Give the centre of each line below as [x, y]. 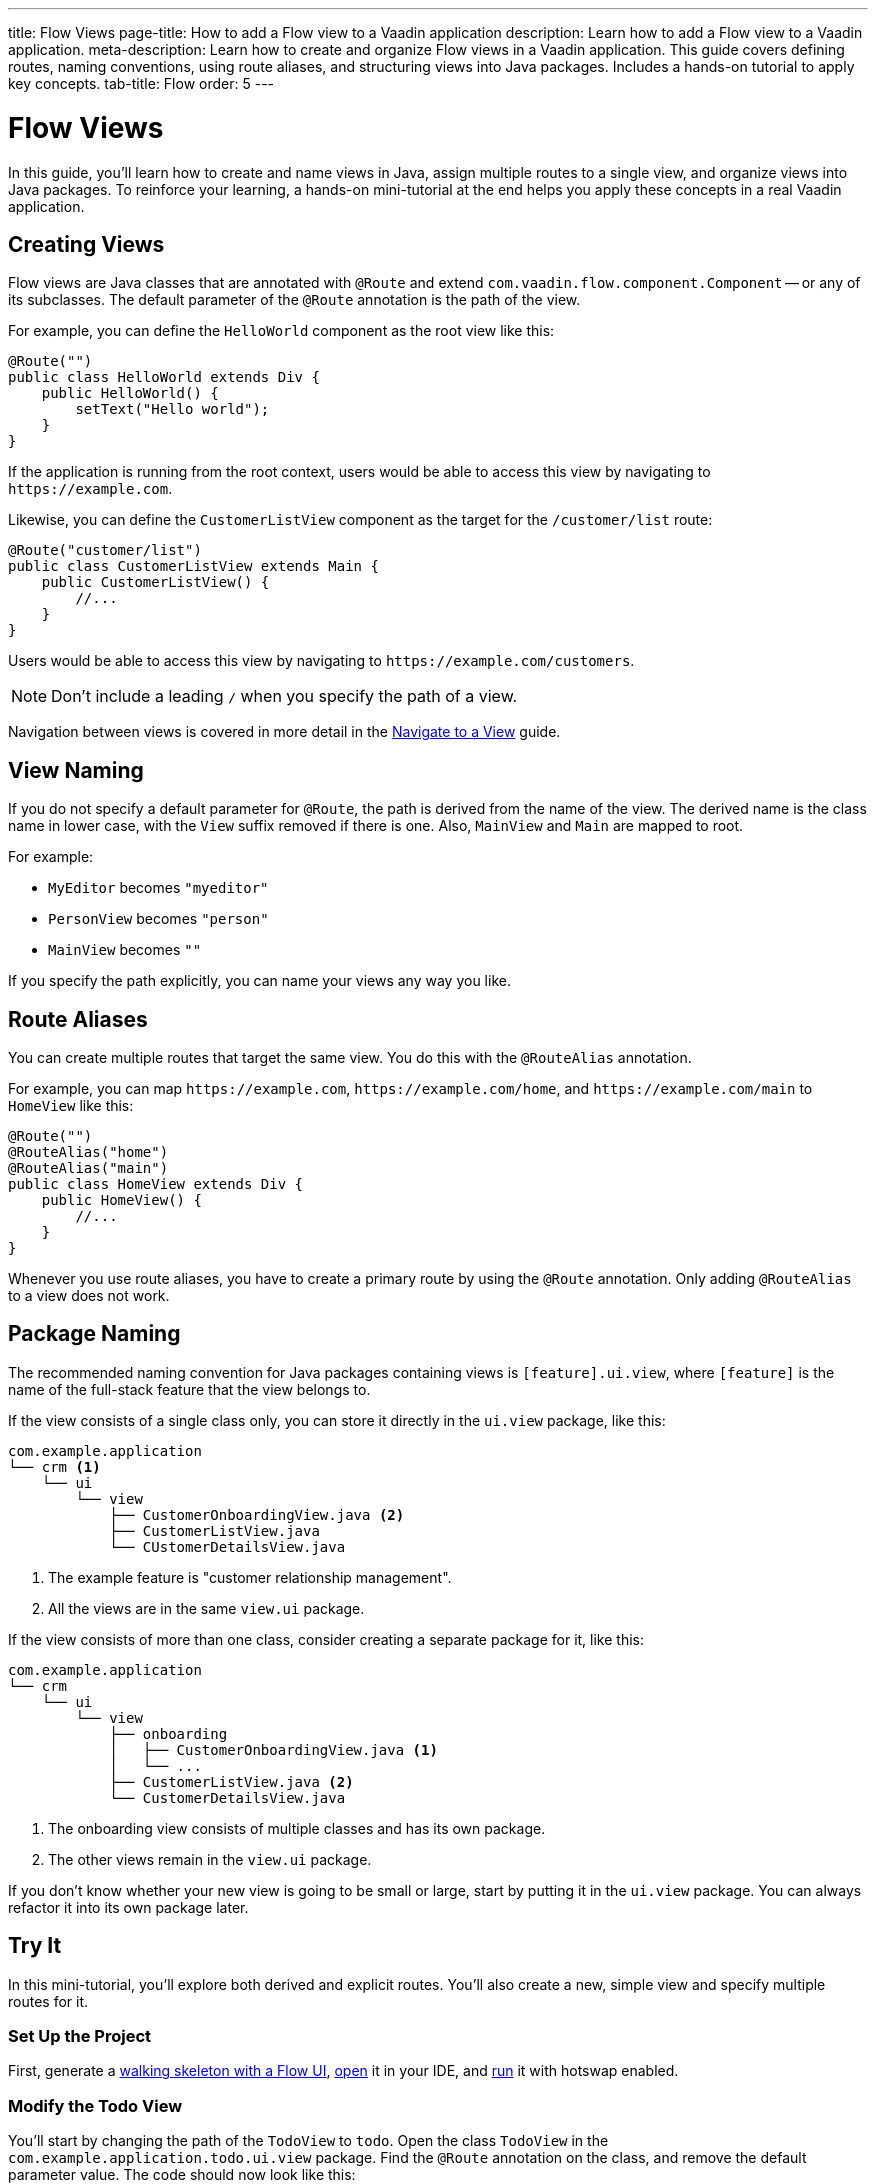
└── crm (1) [54, 1466]
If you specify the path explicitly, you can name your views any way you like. [259, 981]
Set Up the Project [80, 2036]
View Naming [76, 770]
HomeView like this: [71, 1106]
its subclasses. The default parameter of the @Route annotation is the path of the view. [294, 300]
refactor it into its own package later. [128, 1907]
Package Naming [94, 1334]
